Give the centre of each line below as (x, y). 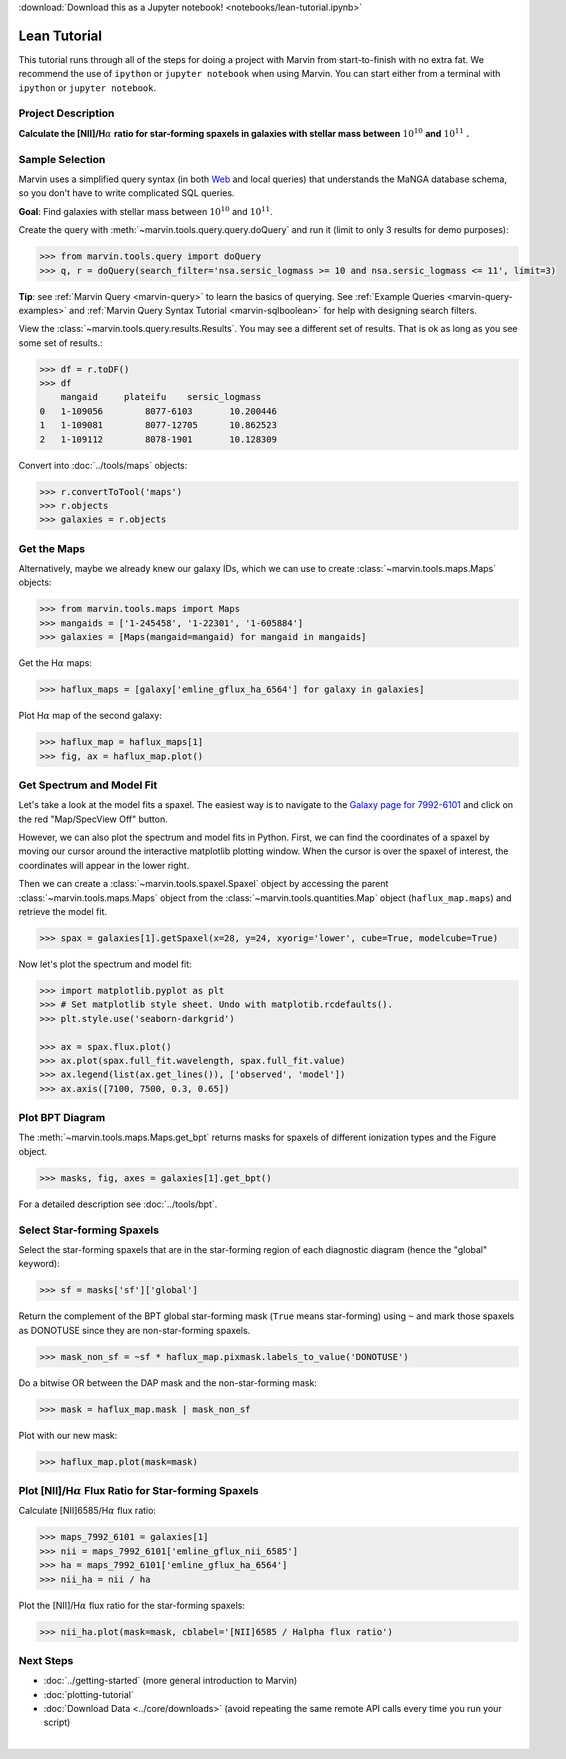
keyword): (39, 1264)
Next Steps (46, 1660)
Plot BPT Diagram (62, 1118)
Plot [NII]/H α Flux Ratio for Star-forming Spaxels (138, 1490)
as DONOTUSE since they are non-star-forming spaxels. (134, 1330)
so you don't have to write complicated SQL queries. (126, 193)
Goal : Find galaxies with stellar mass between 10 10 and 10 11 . (146, 211)
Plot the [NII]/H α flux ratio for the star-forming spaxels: (131, 1605)
